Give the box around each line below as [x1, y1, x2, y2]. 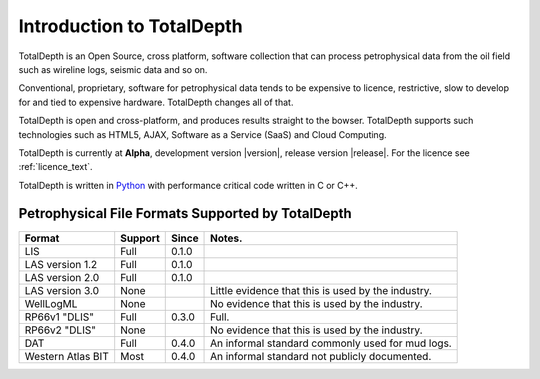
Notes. [210, 231, 243, 245]
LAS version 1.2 [24, 257, 98, 271]
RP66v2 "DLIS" [24, 323, 97, 337]
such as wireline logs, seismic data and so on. [18, 63, 208, 75]
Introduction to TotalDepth [18, 15, 244, 37]
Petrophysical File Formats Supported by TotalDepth [18, 205, 352, 222]
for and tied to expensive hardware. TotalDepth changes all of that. [18, 96, 294, 108]
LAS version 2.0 [24, 270, 100, 284]
